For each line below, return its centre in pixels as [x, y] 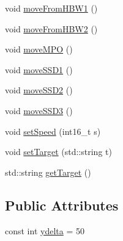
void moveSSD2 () [39, 90]
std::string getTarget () [48, 172]
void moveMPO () [39, 49]
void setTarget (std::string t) [58, 152]
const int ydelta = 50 [45, 230]
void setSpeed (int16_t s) [53, 131]
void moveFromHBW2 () [51, 28]
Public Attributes [62, 205]
